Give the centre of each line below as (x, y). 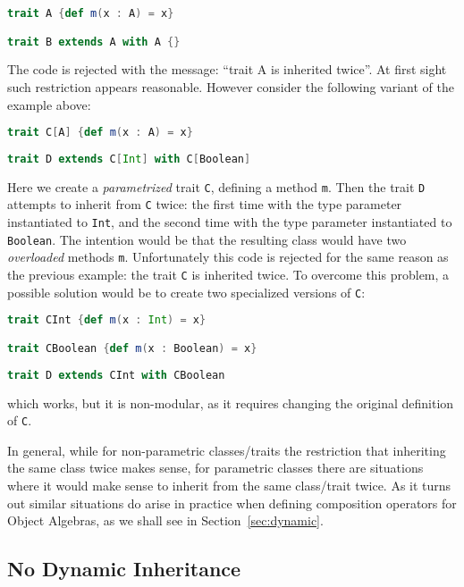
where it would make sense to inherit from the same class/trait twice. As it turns (229, 485)
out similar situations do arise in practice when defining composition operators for (232, 503)
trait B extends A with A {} (94, 42)
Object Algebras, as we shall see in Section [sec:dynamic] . (165, 520)
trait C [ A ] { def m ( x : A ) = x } (100, 133)
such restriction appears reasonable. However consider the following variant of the (231, 87)
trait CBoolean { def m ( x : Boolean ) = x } (132, 348)
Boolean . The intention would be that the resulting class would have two (207, 239)
